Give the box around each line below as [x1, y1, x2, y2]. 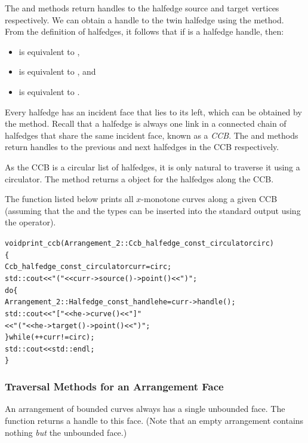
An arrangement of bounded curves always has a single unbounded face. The [5, 402, 285, 415]
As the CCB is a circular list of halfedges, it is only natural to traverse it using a [5, 160, 300, 173]
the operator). [5, 216, 56, 228]
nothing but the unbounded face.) [5, 426, 127, 438]
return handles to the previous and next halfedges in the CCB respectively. [5, 140, 279, 153]
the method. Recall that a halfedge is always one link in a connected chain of [5, 117, 287, 130]
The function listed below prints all [5, 193, 134, 205]
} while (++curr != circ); [5, 333, 95, 342]
